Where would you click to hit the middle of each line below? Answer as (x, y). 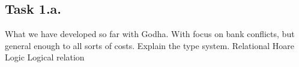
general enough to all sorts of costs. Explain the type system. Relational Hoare (150, 45)
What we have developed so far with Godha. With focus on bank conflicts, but (150, 34)
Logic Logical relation (45, 57)
